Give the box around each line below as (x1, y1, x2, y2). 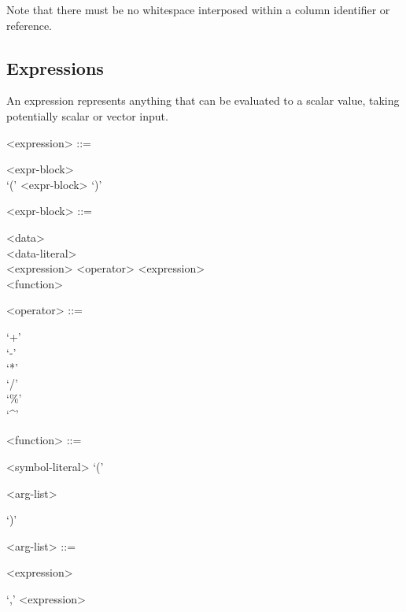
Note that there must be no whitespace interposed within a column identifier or (6, 2, 390, 17)
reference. (6, 17, 53, 33)
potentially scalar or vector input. (6, 107, 168, 124)
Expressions (6, 55, 104, 80)
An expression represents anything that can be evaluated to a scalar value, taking (6, 92, 400, 109)
